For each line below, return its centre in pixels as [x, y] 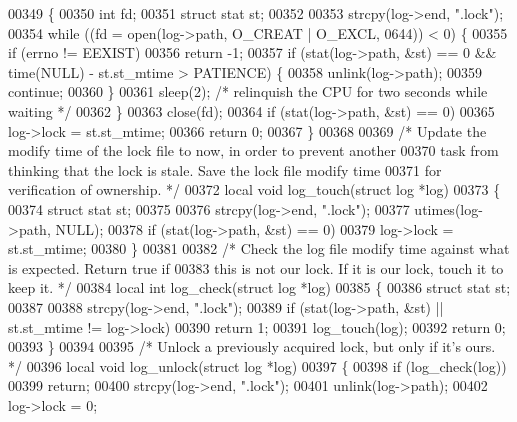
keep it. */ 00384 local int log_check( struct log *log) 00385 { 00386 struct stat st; [259, 287]
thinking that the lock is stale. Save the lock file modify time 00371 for [225, 169]
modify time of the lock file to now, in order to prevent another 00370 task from [253, 150]
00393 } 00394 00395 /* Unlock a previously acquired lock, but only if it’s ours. [252, 346]
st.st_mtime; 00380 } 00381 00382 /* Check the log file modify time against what [259, 248]
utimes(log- [448, 208]
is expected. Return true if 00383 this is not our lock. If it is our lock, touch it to [256, 267]
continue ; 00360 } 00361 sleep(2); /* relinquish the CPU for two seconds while [248, 91]
